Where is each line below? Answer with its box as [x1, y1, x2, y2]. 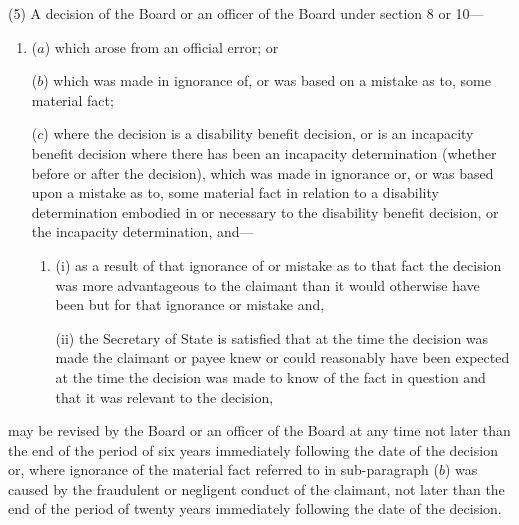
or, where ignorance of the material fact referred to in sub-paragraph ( [8, 459, 439, 480]
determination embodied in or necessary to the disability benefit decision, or [31, 201, 499, 222]
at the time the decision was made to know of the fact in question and [55, 366, 486, 387]
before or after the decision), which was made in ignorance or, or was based [31, 162, 494, 183]
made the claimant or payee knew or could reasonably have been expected [55, 347, 510, 368]
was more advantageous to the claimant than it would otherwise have [55, 274, 480, 295]
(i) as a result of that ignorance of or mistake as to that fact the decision [55, 254, 502, 275]
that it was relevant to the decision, [55, 386, 274, 407]
